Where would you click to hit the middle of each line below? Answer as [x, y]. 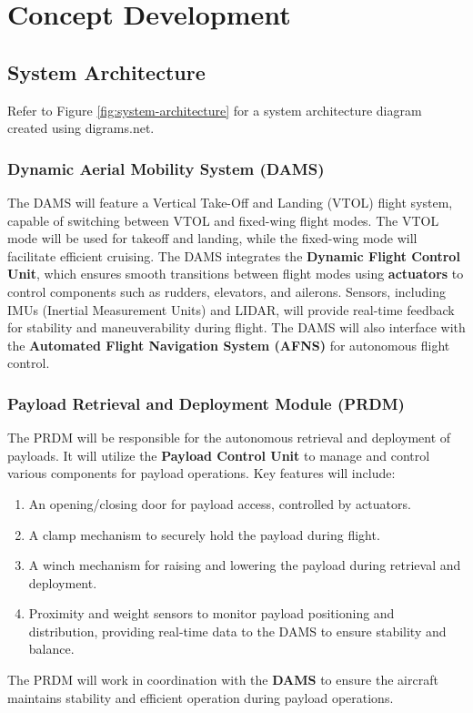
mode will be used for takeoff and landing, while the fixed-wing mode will [212, 238]
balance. [51, 649]
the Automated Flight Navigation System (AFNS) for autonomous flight [229, 345]
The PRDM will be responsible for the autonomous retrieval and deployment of [229, 438]
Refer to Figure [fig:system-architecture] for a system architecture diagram [215, 110]
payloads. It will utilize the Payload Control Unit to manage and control [219, 455]
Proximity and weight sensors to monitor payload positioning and [211, 613]
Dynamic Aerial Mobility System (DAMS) [166, 168]
